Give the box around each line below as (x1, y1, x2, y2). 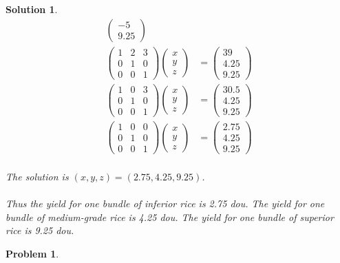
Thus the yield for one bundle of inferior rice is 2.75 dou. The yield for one (6, 196, 325, 210)
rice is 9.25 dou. (6, 223, 74, 238)
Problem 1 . (6, 246, 59, 260)
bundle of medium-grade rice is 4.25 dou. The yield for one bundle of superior (6, 209, 334, 224)
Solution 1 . (6, 2, 58, 16)
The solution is (6, 169, 69, 183)
